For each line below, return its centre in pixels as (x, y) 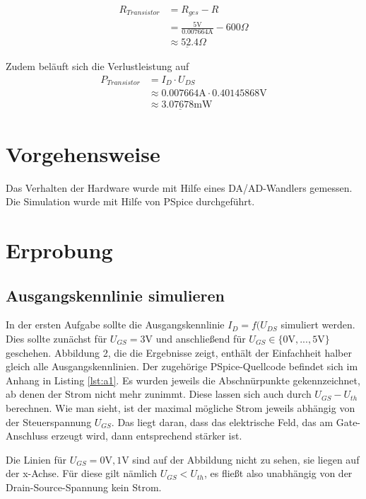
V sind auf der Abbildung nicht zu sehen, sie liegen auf (241, 459)
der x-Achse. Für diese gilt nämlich (82, 473)
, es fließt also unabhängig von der (278, 473)
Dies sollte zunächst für (57, 338)
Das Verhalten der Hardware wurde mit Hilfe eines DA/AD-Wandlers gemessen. (179, 187)
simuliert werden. (318, 325)
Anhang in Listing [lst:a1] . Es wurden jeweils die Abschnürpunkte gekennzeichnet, (183, 380)
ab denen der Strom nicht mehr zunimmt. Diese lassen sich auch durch (159, 394)
